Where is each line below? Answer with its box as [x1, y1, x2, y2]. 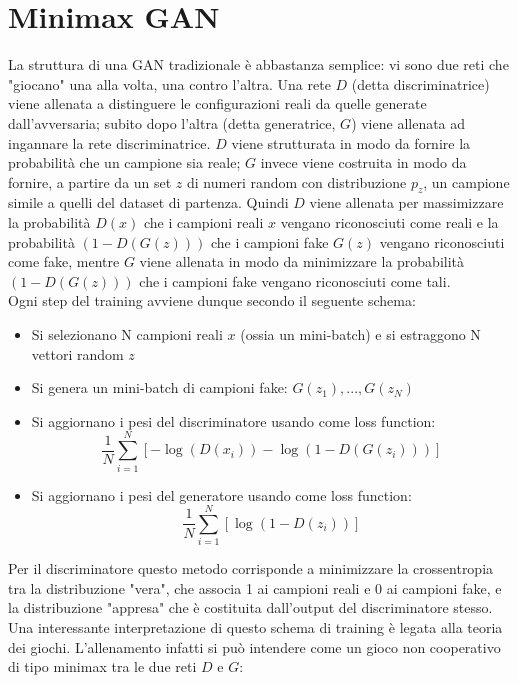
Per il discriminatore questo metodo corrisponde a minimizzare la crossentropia [8, 558, 494, 579]
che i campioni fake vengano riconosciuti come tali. [139, 270, 451, 291]
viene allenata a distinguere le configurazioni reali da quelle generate [8, 93, 427, 114]
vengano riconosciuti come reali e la [280, 212, 499, 233]
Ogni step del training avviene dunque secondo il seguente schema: [8, 290, 416, 311]
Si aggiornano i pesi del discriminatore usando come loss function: [31, 410, 436, 431]
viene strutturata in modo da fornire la [231, 132, 471, 153]
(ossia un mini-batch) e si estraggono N [240, 324, 481, 345]
